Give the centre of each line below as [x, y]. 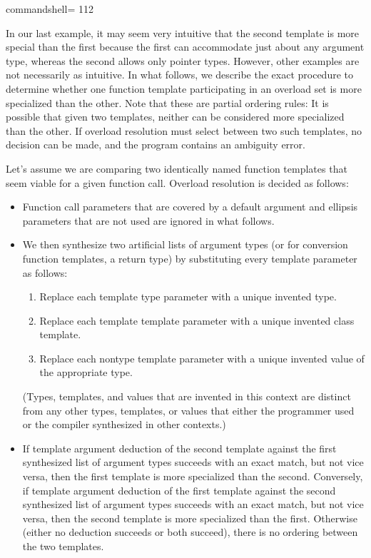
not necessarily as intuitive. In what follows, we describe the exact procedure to [180, 75]
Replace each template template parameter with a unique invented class [197, 320]
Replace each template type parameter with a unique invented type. [188, 296]
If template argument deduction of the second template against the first [179, 448]
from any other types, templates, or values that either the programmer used [188, 410]
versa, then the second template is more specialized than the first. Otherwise [190, 518]
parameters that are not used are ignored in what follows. [148, 220]
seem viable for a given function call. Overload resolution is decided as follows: [177, 182]
